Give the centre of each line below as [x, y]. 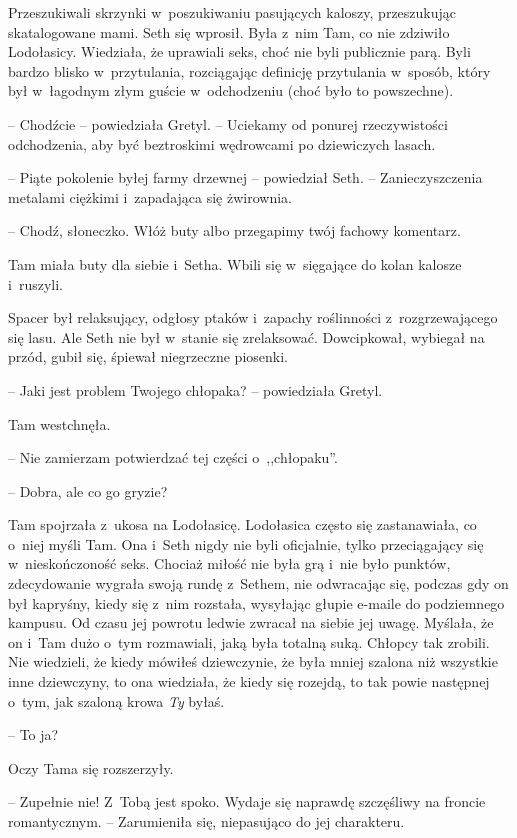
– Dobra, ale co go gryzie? [88, 490]
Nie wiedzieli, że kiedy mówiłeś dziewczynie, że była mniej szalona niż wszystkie [253, 661]
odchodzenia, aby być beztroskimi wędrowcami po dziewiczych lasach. [222, 143]
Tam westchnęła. [59, 423]
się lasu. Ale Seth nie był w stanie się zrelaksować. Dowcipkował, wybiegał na [246, 336]
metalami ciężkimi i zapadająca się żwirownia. [150, 196]
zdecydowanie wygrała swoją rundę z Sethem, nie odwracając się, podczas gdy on [258, 583]
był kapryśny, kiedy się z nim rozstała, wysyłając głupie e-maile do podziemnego [256, 602]
